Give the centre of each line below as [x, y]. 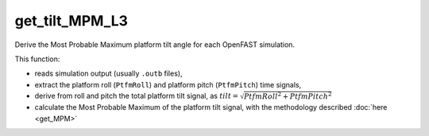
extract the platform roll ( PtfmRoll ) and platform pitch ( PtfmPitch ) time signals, [168, 84]
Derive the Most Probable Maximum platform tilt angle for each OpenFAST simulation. [155, 45]
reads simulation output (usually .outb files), [108, 74]
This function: [37, 59]
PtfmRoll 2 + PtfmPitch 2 [288, 96]
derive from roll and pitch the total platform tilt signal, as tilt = [137, 96]
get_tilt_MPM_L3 [71, 21]
